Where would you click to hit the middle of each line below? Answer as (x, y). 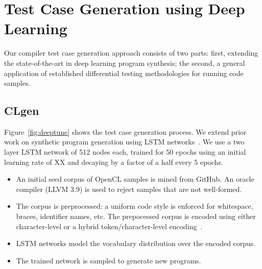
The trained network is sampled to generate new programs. (109, 260)
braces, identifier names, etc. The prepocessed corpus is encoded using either (136, 216)
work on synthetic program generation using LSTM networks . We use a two (124, 142)
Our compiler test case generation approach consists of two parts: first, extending (131, 53)
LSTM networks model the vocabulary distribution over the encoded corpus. (136, 243)
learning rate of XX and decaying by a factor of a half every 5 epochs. (114, 162)
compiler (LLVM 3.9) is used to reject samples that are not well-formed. (129, 189)
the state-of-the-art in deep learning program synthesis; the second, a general (125, 63)
